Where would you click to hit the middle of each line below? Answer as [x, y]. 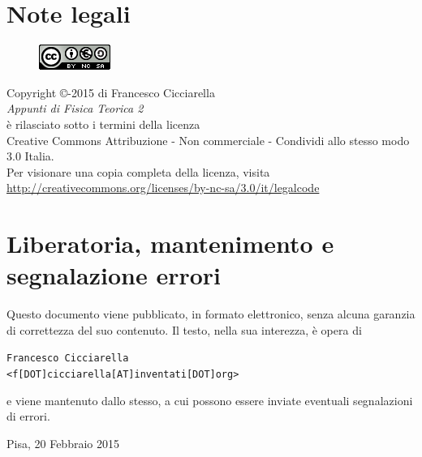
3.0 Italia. [30, 156]
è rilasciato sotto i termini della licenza [103, 124]
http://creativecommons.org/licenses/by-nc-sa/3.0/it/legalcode [163, 188]
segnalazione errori [114, 275]
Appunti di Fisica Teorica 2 [75, 108]
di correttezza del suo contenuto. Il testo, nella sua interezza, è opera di [184, 329]
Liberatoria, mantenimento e [170, 243]
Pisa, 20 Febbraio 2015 [63, 443]
